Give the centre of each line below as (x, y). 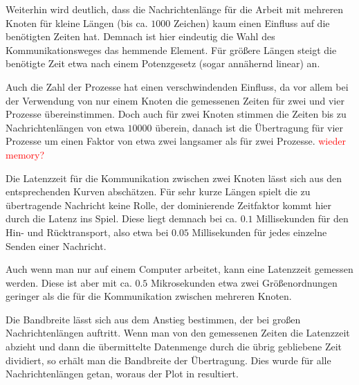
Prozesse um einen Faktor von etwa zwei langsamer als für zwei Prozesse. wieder (176, 141)
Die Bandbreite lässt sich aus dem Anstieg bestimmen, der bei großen (153, 319)
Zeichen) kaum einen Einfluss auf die (251, 23)
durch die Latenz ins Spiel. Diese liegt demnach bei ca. (122, 218)
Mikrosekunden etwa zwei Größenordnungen (244, 282)
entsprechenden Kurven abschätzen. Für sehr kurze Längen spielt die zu (158, 191)
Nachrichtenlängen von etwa (65, 127)
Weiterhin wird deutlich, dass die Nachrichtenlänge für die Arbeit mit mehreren (175, 9)
